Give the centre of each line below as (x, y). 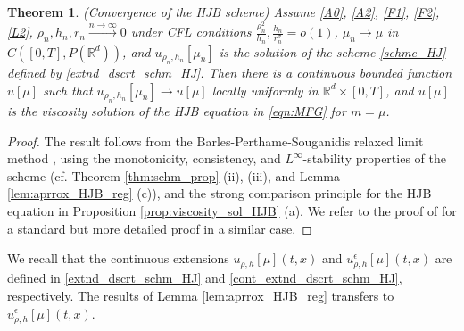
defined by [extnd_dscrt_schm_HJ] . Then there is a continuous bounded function (230, 73)
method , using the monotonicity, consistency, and (144, 158)
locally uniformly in (265, 90)
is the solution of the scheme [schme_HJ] (332, 51)
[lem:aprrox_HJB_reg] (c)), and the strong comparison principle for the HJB (220, 193)
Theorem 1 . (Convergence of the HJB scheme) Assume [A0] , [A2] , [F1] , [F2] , (224, 12)
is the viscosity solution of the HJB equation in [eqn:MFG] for (177, 111)
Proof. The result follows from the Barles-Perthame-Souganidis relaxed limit (215, 141)
